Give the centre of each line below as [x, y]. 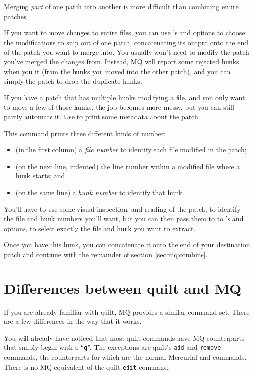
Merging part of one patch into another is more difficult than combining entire [121, 6]
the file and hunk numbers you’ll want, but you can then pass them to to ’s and [124, 218]
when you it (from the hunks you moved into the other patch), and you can [117, 71]
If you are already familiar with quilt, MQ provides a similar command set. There [127, 311]
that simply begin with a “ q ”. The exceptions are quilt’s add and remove [113, 347]
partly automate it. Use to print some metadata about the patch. [102, 116]
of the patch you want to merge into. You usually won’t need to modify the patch [127, 52]
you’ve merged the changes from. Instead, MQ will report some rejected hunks [122, 61]
